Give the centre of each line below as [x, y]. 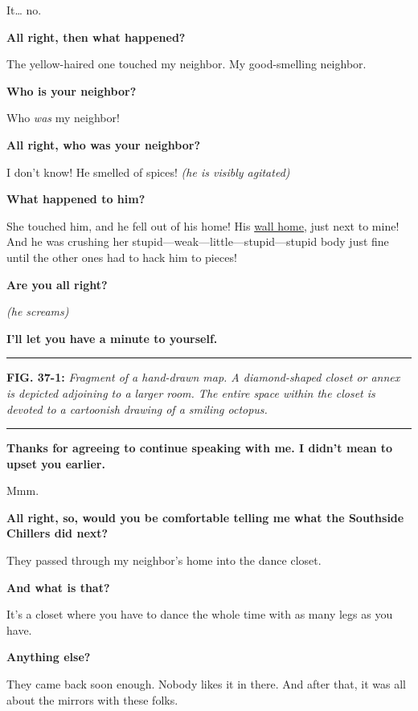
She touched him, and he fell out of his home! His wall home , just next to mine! [203, 225]
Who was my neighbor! [63, 118]
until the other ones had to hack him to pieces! [122, 257]
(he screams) [38, 311]
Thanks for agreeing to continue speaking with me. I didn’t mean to [200, 448]
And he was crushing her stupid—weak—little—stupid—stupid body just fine [198, 241]
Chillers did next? [57, 533]
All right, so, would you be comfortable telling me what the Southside [205, 517]
